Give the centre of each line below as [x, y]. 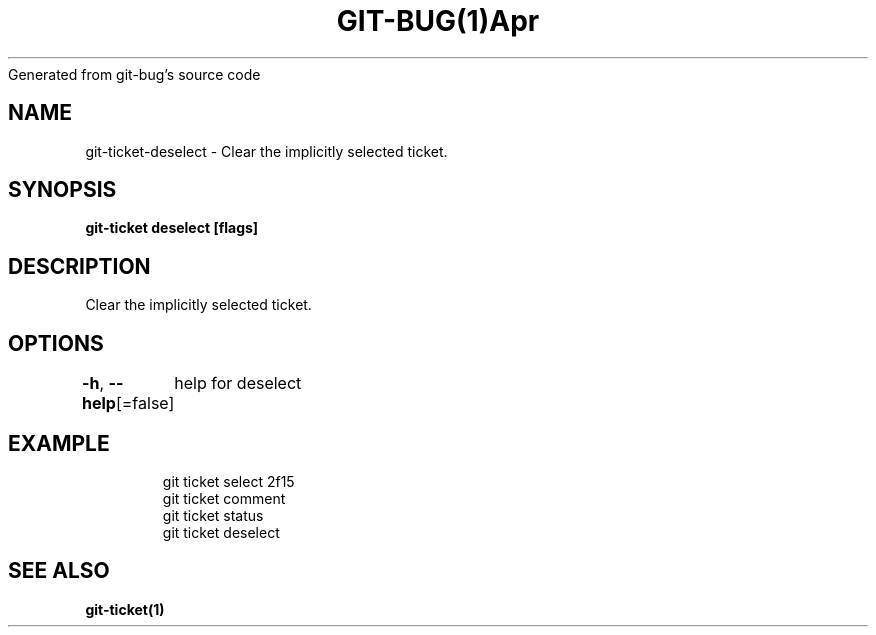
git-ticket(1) [125, 609]
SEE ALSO [59, 571]
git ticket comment [224, 498]
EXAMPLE [59, 443]
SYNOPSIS [62, 190]
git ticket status [213, 515]
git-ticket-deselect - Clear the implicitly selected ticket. [266, 151]
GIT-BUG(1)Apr [438, 21]
